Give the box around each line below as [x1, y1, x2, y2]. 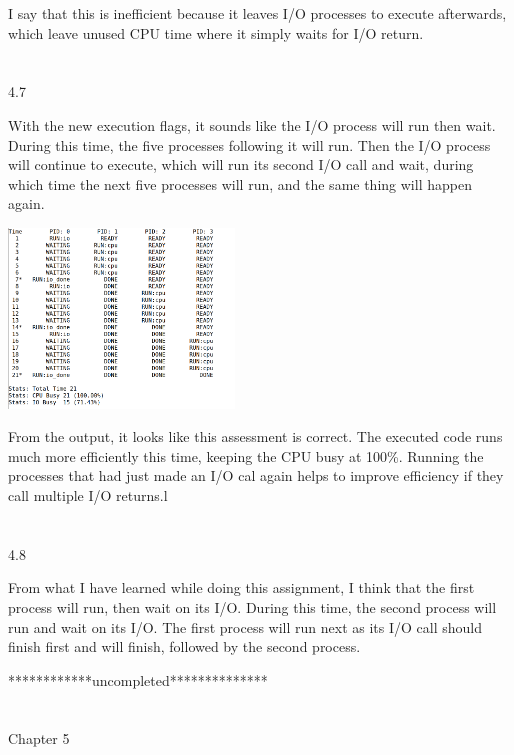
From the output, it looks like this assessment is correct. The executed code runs [8, 426, 503, 447]
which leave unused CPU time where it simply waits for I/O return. [8, 22, 424, 43]
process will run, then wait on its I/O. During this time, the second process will [8, 596, 497, 617]
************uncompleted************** [8, 669, 268, 690]
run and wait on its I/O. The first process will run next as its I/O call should [8, 616, 482, 637]
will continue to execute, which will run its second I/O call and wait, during [8, 154, 474, 175]
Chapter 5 [8, 728, 70, 749]
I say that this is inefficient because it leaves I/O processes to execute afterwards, [8, 3, 507, 23]
